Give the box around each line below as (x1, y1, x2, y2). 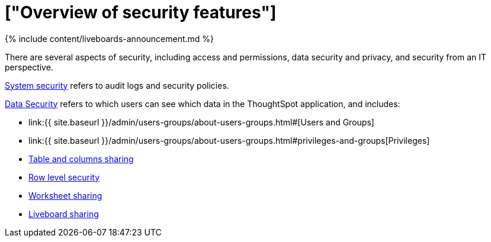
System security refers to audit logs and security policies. (5, 80, 229, 91)
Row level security (28, 172, 100, 182)
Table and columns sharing (28, 153, 134, 164)
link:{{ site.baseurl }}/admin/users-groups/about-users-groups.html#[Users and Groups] (28, 117, 374, 127)
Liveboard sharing (28, 208, 99, 219)
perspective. (5, 62, 53, 72)
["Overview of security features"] (5, 2, 277, 22)
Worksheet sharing (28, 190, 102, 201)
